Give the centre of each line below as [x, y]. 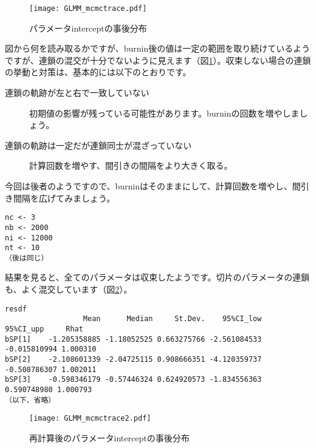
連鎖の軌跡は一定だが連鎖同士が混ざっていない [98, 145]
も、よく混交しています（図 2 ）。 [69, 289]
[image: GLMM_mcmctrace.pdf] [88, 8]
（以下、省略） [30, 400]
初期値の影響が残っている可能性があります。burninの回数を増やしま [164, 113]
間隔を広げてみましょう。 [64, 198]
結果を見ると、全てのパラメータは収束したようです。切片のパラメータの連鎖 [157, 277]
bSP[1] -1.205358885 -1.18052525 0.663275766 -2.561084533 [133, 339]
